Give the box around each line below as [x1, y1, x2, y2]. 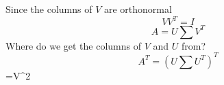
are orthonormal [103, 2, 172, 16]
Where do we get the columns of [5, 38, 142, 52]
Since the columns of [5, 2, 92, 16]
